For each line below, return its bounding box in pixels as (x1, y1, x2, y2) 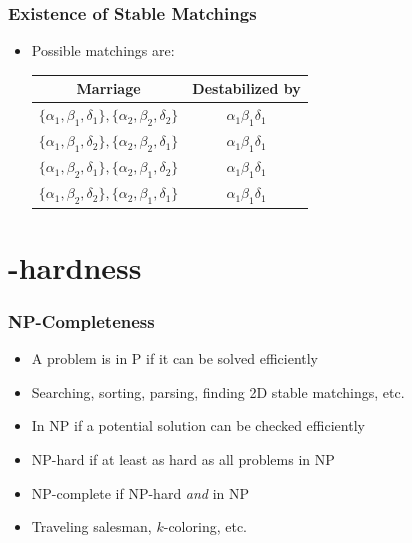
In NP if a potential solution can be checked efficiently (31, 415, 365, 436)
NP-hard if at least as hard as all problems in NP (31, 448, 335, 469)
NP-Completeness (8, 308, 155, 333)
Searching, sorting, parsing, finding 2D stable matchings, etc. (31, 381, 405, 402)
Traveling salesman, (31, 516, 152, 537)
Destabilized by (192, 78, 301, 99)
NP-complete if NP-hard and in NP (31, 482, 250, 503)
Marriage (76, 78, 141, 99)
